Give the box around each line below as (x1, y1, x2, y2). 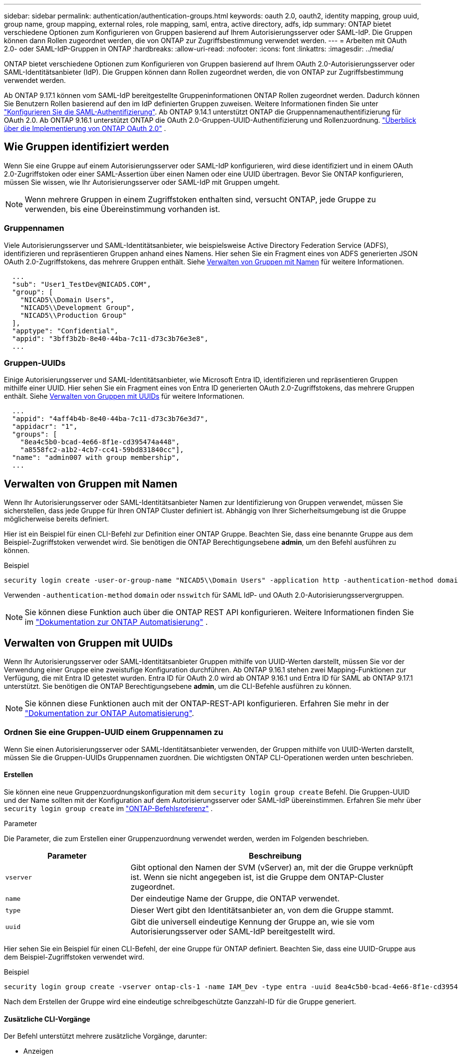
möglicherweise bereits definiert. (4, 515, 109, 523)
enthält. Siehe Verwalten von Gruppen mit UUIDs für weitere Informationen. (4, 392, 245, 401)
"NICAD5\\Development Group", (20, 303, 135, 311)
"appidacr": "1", (12, 423, 78, 431)
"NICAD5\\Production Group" (20, 311, 127, 319)
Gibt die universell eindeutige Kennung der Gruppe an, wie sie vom (131, 917, 375, 927)
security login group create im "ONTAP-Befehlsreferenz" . (4, 804, 213, 813)
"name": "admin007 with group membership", (12, 454, 180, 462)
